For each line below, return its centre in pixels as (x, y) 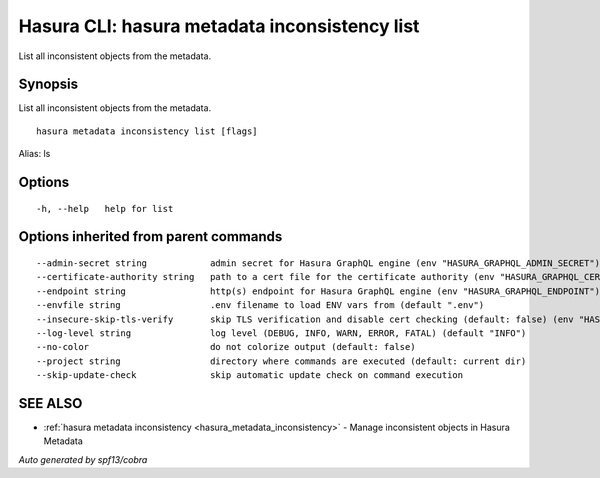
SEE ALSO (50, 403)
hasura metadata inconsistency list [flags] (147, 131)
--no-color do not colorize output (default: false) (226, 347)
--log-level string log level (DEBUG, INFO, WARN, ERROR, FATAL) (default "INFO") (281, 333)
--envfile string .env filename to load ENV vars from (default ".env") (260, 305)
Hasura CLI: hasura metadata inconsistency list (219, 26)
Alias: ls (34, 154)
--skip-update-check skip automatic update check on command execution (250, 375)
